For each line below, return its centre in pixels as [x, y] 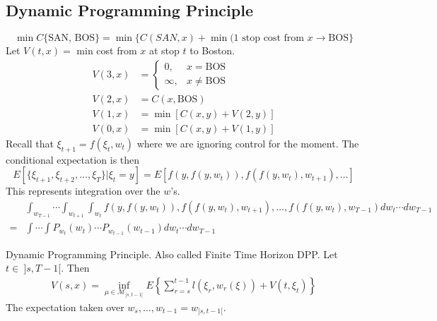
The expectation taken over [65, 307]
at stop [164, 50]
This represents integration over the [83, 191]
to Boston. [212, 50]
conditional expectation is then [73, 159]
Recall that [30, 143]
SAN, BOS [72, 38]
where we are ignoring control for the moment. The [248, 143]
